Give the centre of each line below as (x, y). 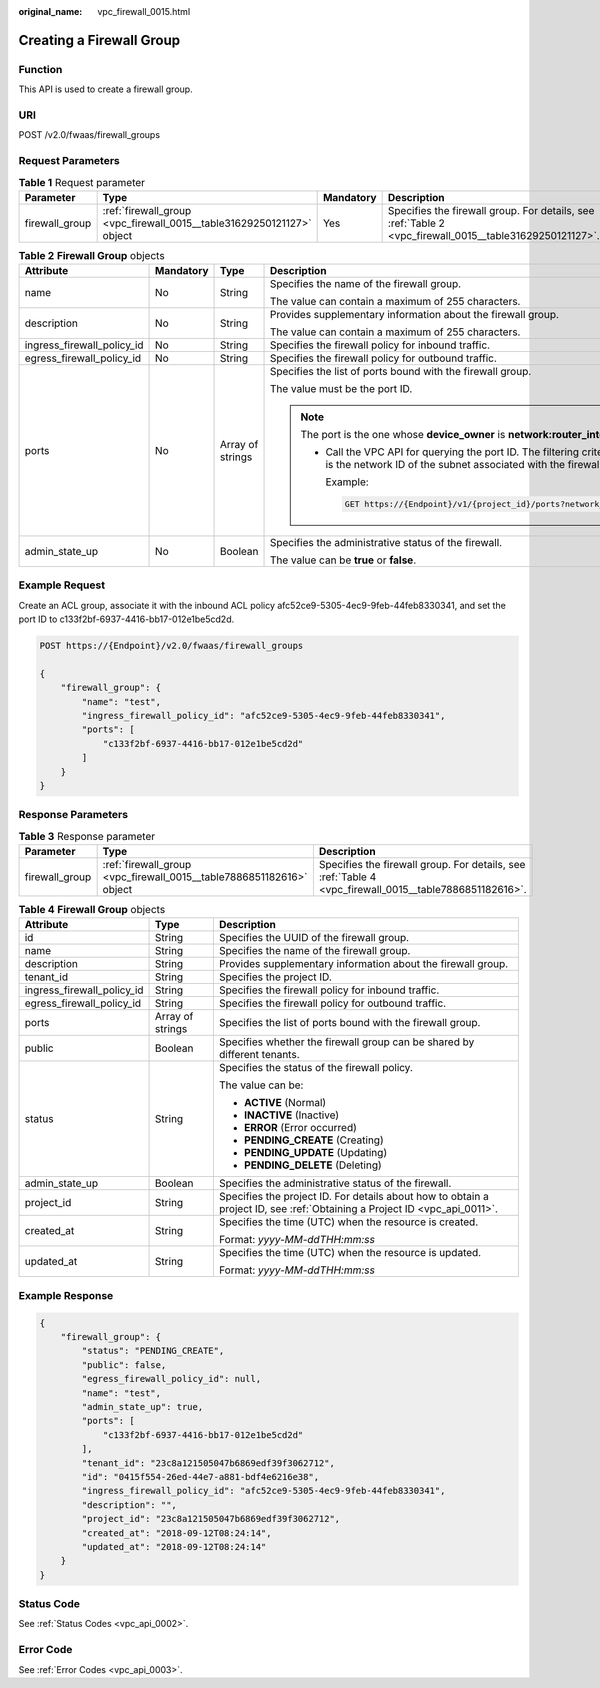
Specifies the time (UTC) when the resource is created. (348, 1222)
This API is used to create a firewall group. (106, 89)
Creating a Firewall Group (99, 40)
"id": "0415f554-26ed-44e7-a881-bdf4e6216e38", (200, 1476)
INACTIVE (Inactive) (291, 1115)
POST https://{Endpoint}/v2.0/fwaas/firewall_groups (171, 646)
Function (40, 69)
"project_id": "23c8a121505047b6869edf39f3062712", (211, 1519)
